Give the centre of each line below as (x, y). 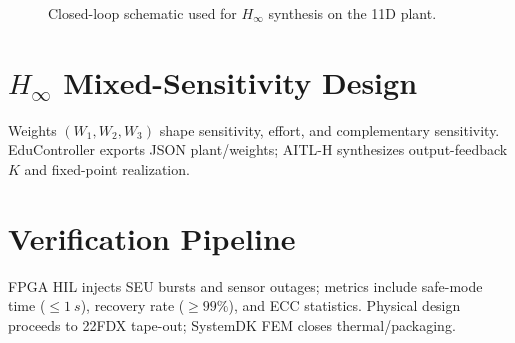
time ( (27, 305)
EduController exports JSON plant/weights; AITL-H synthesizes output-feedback (258, 149)
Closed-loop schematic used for (142, 13)
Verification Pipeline (152, 237)
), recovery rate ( (132, 305)
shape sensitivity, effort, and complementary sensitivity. (329, 129)
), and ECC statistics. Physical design (344, 305)
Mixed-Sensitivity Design (240, 81)
